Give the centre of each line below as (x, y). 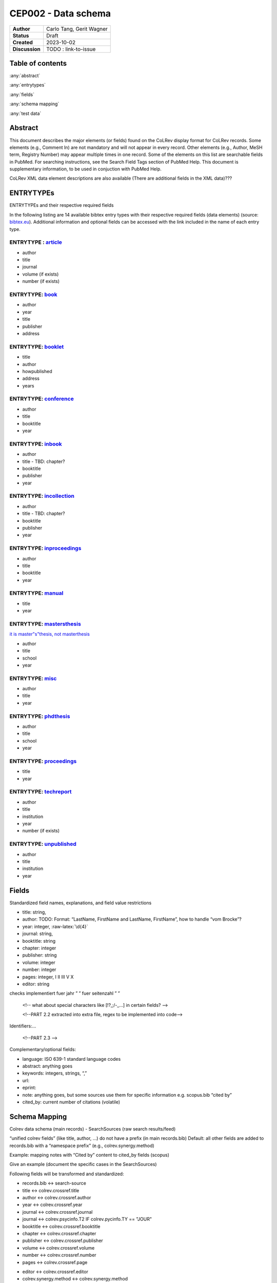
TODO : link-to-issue (71, 49)
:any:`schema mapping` (34, 104)
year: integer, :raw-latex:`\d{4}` (55, 926)
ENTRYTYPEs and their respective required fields (62, 205)
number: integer (39, 969)
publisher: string (39, 955)
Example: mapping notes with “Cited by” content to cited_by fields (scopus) (89, 1155)
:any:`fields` (22, 94)
